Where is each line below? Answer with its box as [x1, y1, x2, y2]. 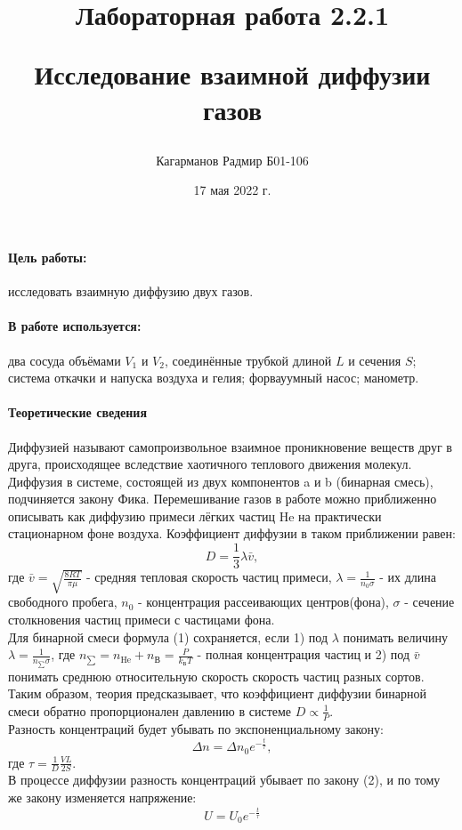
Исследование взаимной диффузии [34, 56, 431, 93]
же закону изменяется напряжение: [8, 788, 197, 807]
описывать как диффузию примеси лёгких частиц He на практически [8, 506, 382, 525]
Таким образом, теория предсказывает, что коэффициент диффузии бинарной [8, 684, 426, 703]
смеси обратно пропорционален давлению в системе [8, 701, 292, 720]
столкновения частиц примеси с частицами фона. [8, 609, 275, 628]
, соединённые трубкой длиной [164, 351, 332, 369]
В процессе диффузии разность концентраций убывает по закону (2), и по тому [8, 770, 441, 789]
